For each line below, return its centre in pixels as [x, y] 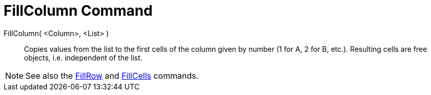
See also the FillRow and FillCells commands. [112, 75]
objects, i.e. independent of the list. [83, 57]
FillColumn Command [78, 11]
